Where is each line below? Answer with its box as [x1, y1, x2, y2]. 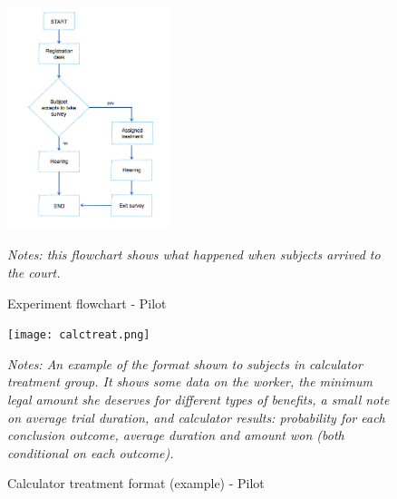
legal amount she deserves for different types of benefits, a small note [7, 390, 390, 409]
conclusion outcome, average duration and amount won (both [7, 426, 344, 445]
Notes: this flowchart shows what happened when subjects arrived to [7, 245, 381, 264]
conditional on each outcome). [7, 443, 174, 462]
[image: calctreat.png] [7, 328, 150, 342]
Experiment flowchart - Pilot [7, 293, 167, 312]
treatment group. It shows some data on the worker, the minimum [7, 372, 373, 391]
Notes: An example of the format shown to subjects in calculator [7, 354, 363, 373]
